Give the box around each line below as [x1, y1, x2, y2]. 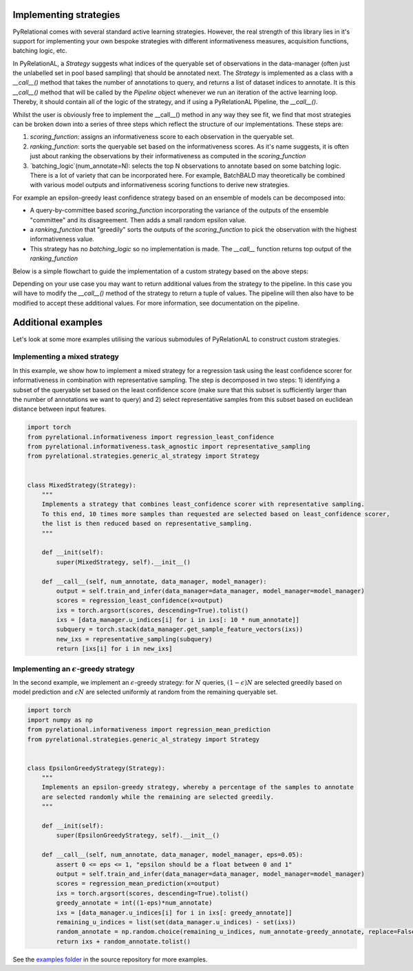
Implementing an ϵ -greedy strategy [12, 664, 135, 674]
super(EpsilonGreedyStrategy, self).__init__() [56, 831, 220, 840]
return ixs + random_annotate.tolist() [56, 937, 191, 946]
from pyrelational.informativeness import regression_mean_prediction [27, 726, 271, 734]
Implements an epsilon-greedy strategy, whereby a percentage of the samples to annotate [41, 783, 354, 791]
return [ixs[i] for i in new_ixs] [56, 645, 173, 653]
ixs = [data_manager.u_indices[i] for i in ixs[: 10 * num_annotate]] [56, 616, 299, 624]
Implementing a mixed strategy [12, 352, 120, 361]
